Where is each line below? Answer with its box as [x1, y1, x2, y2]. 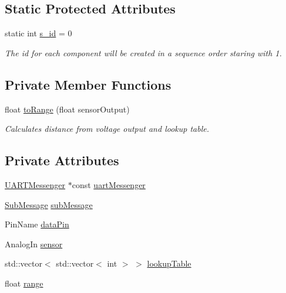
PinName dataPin [5, 218, 69, 230]
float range [5, 277, 43, 289]
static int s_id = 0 [5, 27, 72, 39]
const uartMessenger [72, 178, 146, 190]
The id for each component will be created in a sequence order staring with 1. [5, 46, 282, 59]
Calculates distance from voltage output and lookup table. [5, 122, 209, 135]
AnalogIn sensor [5, 237, 63, 250]
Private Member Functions [5, 75, 171, 93]
